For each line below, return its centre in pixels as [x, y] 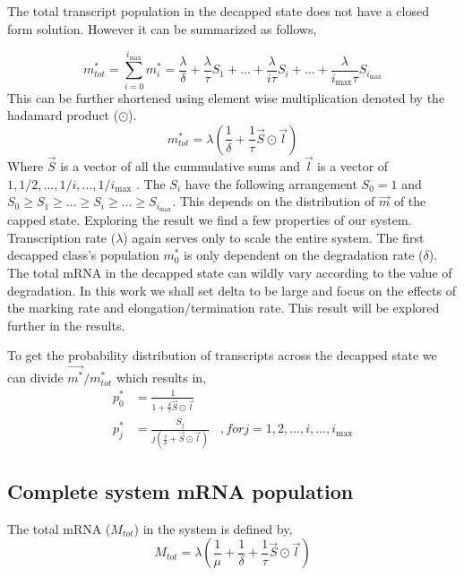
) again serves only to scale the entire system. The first [274, 237]
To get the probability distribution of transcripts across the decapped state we [222, 355]
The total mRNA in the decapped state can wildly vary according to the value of [230, 272]
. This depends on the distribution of [274, 201]
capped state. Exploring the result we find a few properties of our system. [210, 220]
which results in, [161, 378]
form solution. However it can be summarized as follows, [162, 28]
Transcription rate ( [62, 237]
